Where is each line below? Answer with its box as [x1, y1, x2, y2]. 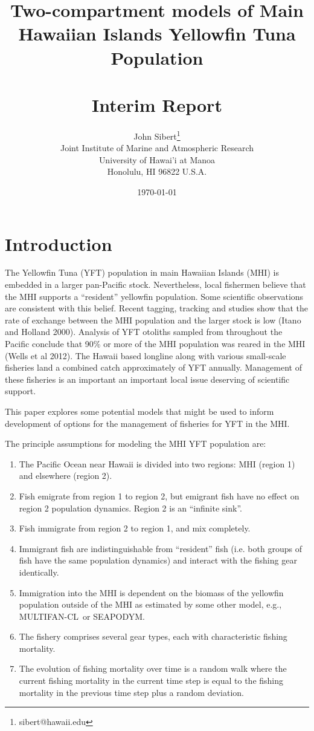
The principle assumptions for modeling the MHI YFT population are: [5, 437, 266, 450]
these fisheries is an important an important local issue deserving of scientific [5, 372, 290, 385]
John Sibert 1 [133, 128, 181, 142]
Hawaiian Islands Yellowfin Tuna [18, 21, 296, 46]
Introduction [5, 231, 112, 256]
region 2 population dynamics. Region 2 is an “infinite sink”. [19, 501, 242, 514]
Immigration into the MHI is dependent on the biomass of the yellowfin [19, 586, 284, 599]
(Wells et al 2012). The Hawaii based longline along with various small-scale [5, 349, 286, 362]
